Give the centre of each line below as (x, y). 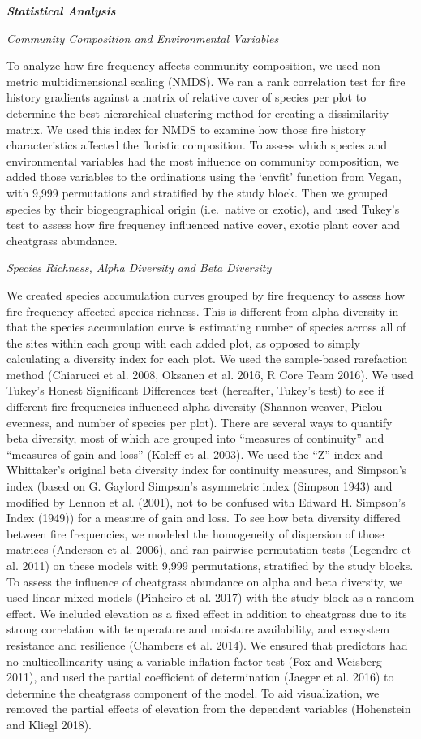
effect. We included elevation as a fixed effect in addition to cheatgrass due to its (207, 613)
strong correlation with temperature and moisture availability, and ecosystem (198, 629)
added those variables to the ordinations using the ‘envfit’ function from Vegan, (204, 177)
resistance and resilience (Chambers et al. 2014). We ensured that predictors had (207, 644)
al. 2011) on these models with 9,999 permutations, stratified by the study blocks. (210, 565)
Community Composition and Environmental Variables (143, 38)
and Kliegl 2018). (49, 724)
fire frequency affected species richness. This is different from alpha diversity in (203, 311)
